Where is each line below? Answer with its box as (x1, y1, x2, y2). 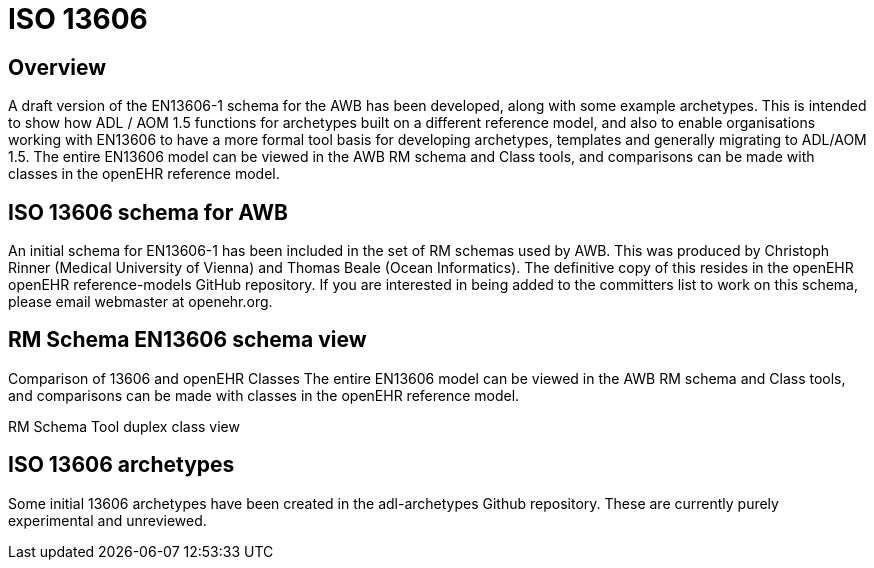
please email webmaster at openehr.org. (8, 293, 273, 311)
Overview (8, 54, 107, 80)
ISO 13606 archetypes (8, 452, 235, 478)
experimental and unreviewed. (8, 511, 207, 529)
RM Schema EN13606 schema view (8, 327, 367, 353)
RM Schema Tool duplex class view (8, 417, 240, 435)
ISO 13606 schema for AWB (8, 199, 289, 225)
